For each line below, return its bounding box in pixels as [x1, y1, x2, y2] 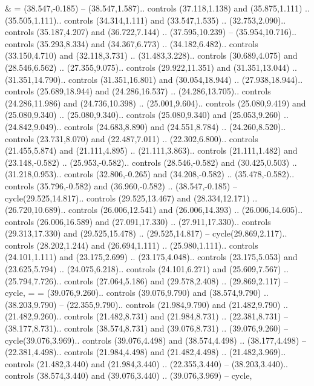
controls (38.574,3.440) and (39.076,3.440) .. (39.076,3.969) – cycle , [5, 369, 252, 382]
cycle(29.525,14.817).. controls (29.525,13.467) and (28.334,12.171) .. [5, 191, 258, 204]
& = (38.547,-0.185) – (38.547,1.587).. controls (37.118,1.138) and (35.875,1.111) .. [5, 2, 310, 14]
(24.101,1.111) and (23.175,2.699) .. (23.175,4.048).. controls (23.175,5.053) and [5, 250, 298, 263]
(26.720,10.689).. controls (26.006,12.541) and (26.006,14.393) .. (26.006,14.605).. [5, 203, 303, 216]
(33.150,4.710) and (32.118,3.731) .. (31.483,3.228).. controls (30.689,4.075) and [5, 49, 298, 62]
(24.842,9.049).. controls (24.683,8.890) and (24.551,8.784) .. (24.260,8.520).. [5, 120, 286, 132]
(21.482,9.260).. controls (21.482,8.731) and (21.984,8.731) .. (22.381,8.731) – [5, 310, 288, 322]
